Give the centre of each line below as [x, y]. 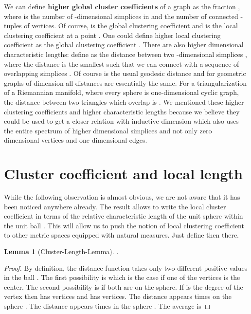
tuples [13, 26]
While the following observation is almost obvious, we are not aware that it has [122, 197]
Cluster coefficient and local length [123, 174]
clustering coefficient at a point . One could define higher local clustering [112, 35]
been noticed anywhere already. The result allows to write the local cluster [115, 206]
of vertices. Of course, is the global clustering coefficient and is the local [131, 26]
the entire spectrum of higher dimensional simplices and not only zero [108, 130]
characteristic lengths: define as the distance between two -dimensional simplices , [125, 54]
